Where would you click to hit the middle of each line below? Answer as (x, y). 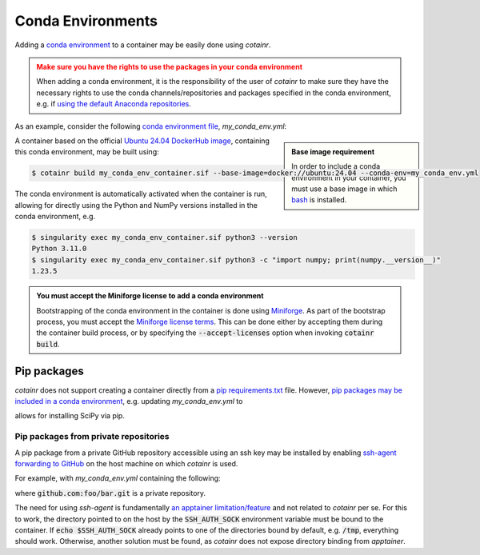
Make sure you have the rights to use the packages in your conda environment (170, 66)
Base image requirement (333, 151)
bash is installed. (319, 200)
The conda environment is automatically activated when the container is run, (141, 194)
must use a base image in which (344, 189)
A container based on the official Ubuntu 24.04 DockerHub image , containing (142, 141)
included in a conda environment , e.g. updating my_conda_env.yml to (129, 401)
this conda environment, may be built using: (87, 152)
